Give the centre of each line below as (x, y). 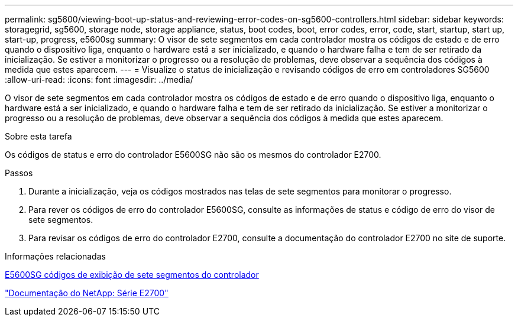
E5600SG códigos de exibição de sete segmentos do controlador (132, 275)
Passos (19, 173)
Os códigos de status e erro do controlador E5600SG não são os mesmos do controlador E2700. (193, 155)
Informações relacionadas (55, 256)
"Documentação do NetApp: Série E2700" (87, 293)
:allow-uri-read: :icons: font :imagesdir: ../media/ (99, 80)
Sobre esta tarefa (38, 136)
